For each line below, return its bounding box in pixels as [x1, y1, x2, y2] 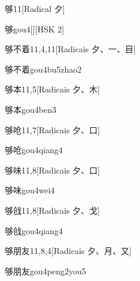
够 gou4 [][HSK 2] [5, 22, 65, 35]
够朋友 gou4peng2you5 [5, 264, 86, 277]
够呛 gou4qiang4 [5, 144, 63, 156]
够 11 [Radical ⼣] [5, 2, 65, 14]
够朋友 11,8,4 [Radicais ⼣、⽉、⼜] [5, 244, 132, 257]
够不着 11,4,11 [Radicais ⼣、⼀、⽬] [5, 43, 136, 55]
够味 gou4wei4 [5, 184, 55, 196]
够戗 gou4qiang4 [5, 224, 63, 237]
